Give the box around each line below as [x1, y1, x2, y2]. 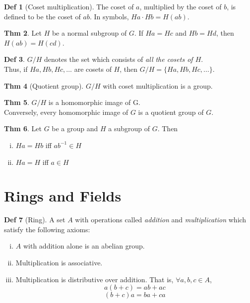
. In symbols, [89, 11, 129, 21]
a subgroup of [108, 123, 150, 134]
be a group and [52, 123, 98, 134]
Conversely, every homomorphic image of [4, 106, 128, 117]
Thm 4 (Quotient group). [4, 80, 84, 91]
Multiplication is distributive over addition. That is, [15, 274, 174, 284]
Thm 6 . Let [4, 123, 42, 134]
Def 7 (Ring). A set [4, 214, 65, 225]
